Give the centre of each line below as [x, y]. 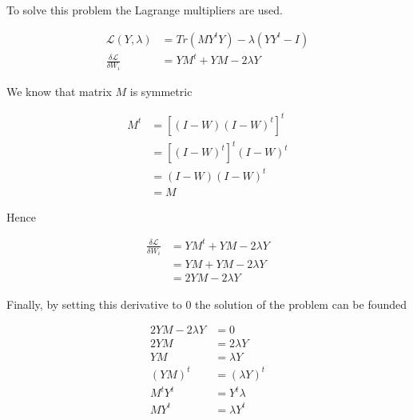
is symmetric [161, 91]
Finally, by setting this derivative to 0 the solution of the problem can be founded [207, 304]
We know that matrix [59, 91]
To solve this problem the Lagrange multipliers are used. [145, 10]
